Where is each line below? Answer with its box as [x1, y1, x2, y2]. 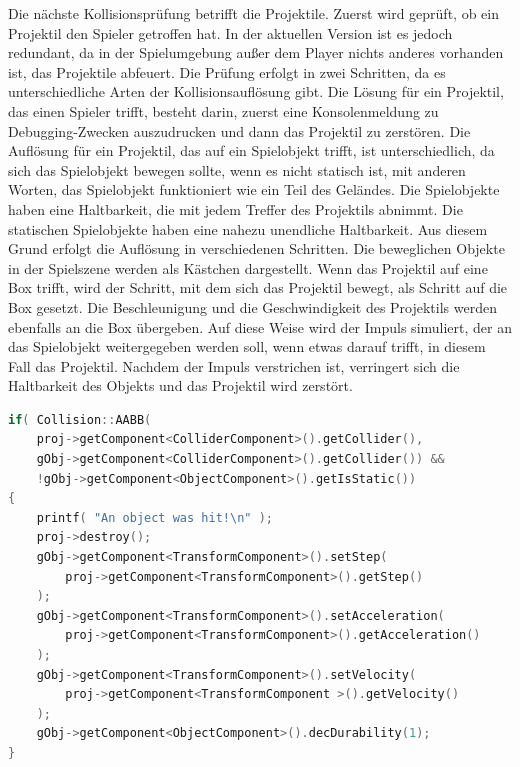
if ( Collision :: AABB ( [8, 412, 152, 427]
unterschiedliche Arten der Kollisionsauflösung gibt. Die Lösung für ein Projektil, [8, 81, 504, 102]
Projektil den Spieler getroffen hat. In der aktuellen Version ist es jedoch [8, 22, 453, 43]
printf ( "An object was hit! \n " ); [36, 510, 273, 525]
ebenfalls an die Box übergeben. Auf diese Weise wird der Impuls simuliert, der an [8, 316, 512, 337]
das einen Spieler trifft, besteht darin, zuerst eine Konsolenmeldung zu [8, 100, 439, 121]
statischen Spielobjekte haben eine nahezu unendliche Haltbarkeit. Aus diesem [8, 218, 488, 239]
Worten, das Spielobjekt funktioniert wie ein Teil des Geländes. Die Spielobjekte [8, 179, 500, 200]
